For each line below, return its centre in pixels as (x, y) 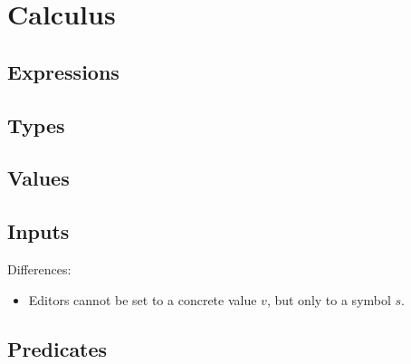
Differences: (39, 268)
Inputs (38, 231)
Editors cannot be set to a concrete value (143, 299)
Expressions (63, 71)
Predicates (57, 348)
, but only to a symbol (329, 299)
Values (38, 178)
